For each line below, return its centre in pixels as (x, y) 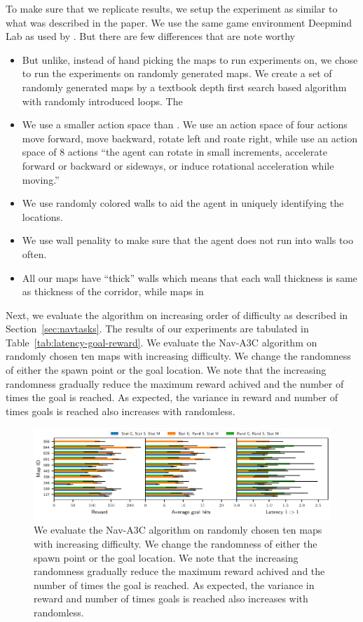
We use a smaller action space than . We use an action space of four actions (185, 124)
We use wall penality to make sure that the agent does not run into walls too (187, 240)
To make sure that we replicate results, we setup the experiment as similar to (172, 8)
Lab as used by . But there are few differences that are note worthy (150, 36)
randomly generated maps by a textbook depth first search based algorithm (184, 87)
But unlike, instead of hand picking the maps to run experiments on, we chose (190, 59)
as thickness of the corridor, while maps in (113, 291)
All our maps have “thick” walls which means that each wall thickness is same (190, 277)
